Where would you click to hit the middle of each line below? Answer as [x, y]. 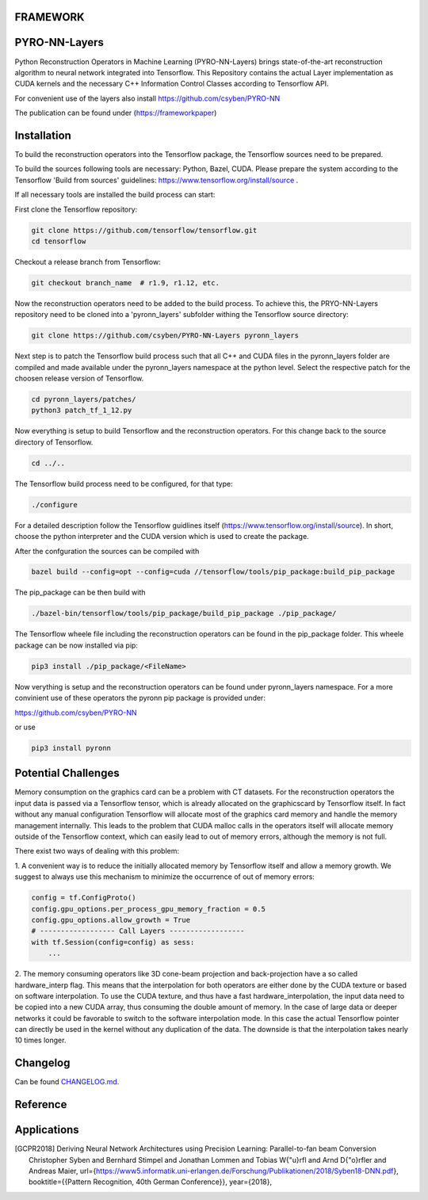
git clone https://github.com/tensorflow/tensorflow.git [144, 230]
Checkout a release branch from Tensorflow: [88, 262]
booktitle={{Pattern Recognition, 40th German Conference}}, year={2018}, [151, 1182]
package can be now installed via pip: [76, 645]
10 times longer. [40, 1040]
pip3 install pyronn [71, 748]
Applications [47, 1130]
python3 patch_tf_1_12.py [82, 411]
